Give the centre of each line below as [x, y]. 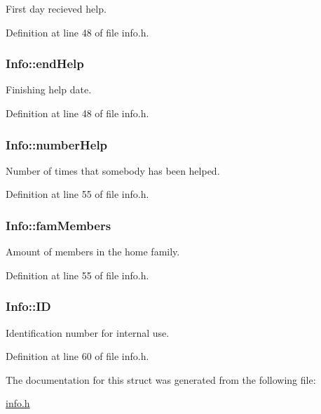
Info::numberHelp [57, 144]
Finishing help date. [49, 89]
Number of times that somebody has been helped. [113, 170]
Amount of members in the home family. [93, 252]
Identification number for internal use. [88, 332]
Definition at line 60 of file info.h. [77, 356]
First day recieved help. [56, 8]
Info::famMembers [59, 225]
